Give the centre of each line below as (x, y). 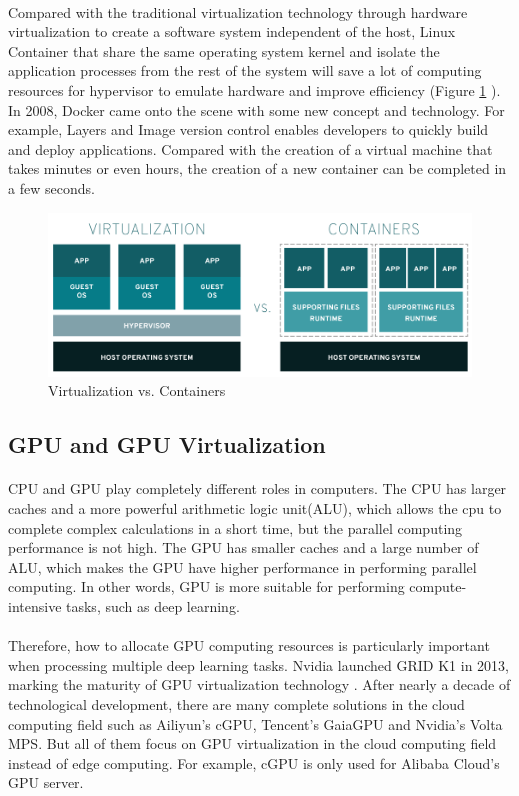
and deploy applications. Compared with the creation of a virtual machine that (250, 148)
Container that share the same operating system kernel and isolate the (224, 50)
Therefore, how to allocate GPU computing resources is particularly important (249, 645)
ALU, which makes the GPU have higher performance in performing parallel (242, 566)
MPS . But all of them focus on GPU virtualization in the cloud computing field (252, 743)
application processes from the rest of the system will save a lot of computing (245, 70)
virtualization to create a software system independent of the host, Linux (232, 31)
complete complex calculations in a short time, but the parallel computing (235, 527)
